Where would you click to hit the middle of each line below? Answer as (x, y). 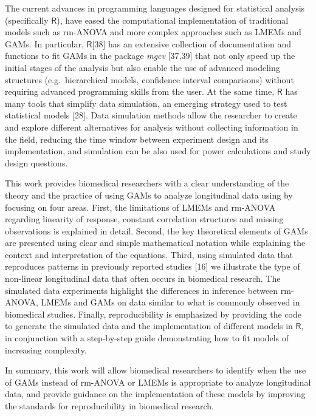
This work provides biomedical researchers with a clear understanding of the (147, 183)
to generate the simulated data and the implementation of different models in (149, 326)
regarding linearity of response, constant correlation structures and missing (144, 219)
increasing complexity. (46, 350)
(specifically (27, 20)
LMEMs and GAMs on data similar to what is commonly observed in (170, 302)
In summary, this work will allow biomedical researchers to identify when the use (156, 370)
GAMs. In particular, (44, 43)
